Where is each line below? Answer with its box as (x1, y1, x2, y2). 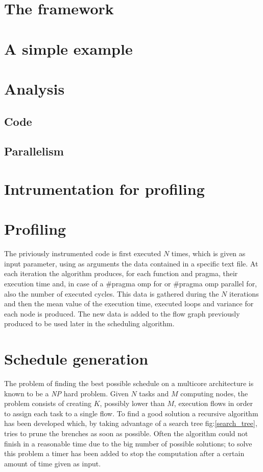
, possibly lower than (100, 398, 165, 409)
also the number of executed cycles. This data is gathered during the (4, 288, 219, 299)
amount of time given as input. (4, 458, 101, 468)
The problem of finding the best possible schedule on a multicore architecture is (4, 378, 254, 389)
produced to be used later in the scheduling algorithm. (4, 318, 175, 329)
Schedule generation (4, 348, 149, 369)
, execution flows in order (174, 398, 253, 409)
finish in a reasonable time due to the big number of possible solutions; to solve (4, 438, 252, 448)
